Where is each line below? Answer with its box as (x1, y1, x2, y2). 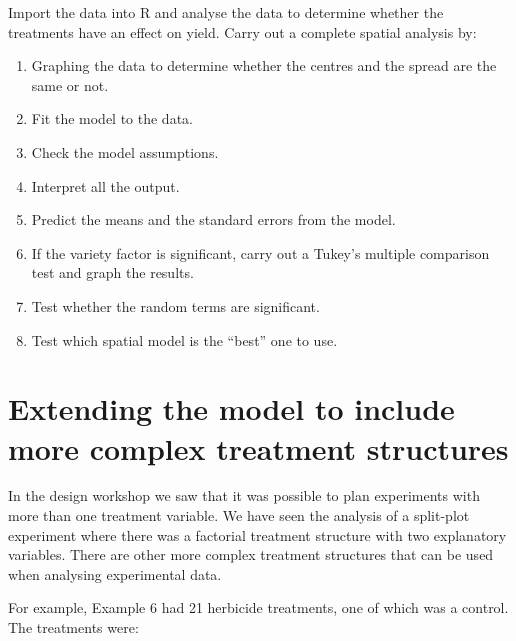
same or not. (31, 74, 109, 95)
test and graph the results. (31, 262, 194, 283)
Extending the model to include (8, 388, 455, 429)
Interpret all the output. (31, 175, 180, 196)
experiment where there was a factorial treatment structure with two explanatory (8, 524, 507, 545)
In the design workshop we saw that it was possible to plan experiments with (8, 485, 480, 506)
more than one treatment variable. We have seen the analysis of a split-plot (8, 505, 470, 526)
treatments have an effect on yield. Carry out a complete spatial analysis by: (8, 21, 477, 42)
